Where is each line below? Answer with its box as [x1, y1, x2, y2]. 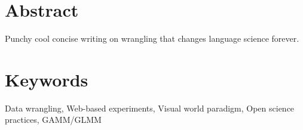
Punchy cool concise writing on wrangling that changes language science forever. [5, 32, 299, 45]
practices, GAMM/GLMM [5, 113, 102, 126]
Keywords [5, 67, 88, 91]
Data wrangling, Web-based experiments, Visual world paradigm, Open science [5, 101, 295, 114]
